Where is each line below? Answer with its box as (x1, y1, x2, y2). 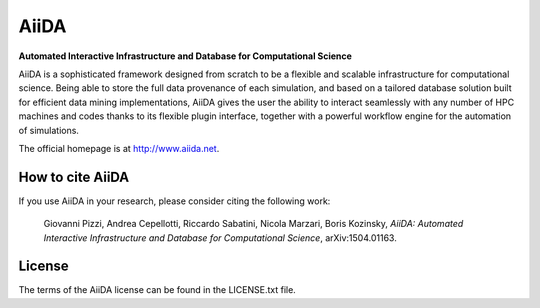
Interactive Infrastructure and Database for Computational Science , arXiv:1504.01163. (43, 231, 397, 244)
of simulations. (18, 124, 80, 136)
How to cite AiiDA (18, 168, 130, 185)
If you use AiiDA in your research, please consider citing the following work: (18, 195, 331, 207)
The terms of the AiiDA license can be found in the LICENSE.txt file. (18, 284, 297, 296)
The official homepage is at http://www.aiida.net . (18, 142, 220, 154)
